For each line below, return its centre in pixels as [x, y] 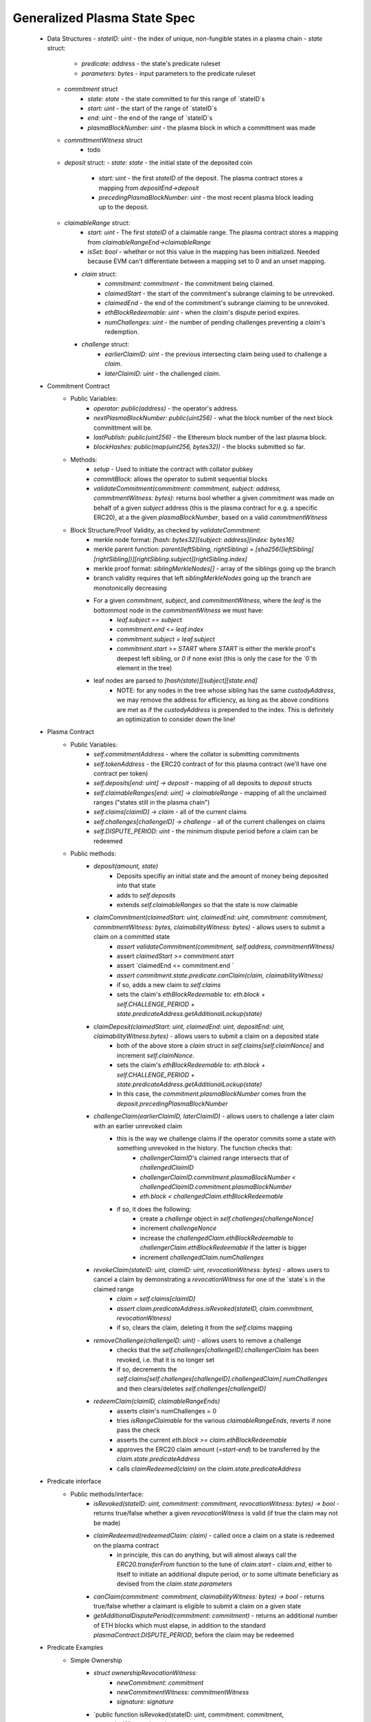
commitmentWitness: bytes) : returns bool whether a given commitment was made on [214, 498]
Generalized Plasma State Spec [104, 18]
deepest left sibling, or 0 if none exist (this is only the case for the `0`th [217, 658]
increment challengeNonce [178, 1228]
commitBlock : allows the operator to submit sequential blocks [181, 479]
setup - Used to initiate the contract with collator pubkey [173, 469]
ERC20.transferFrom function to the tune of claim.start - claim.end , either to [225, 1564]
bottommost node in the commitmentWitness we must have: [179, 610]
